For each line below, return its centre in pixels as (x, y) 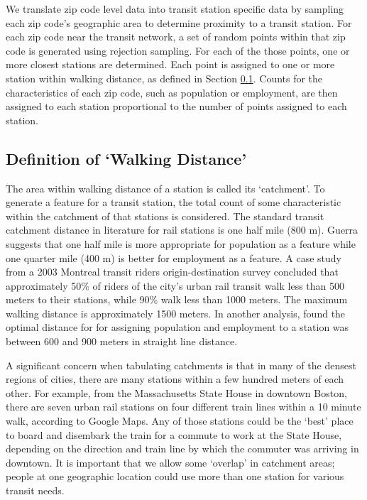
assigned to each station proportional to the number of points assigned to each (176, 106)
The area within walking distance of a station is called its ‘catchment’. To (165, 188)
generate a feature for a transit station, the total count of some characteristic (174, 202)
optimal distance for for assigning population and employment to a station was (177, 327)
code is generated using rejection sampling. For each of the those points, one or (178, 50)
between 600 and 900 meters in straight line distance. (122, 341)
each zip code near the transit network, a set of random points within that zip (176, 37)
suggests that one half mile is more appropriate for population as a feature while (181, 243)
